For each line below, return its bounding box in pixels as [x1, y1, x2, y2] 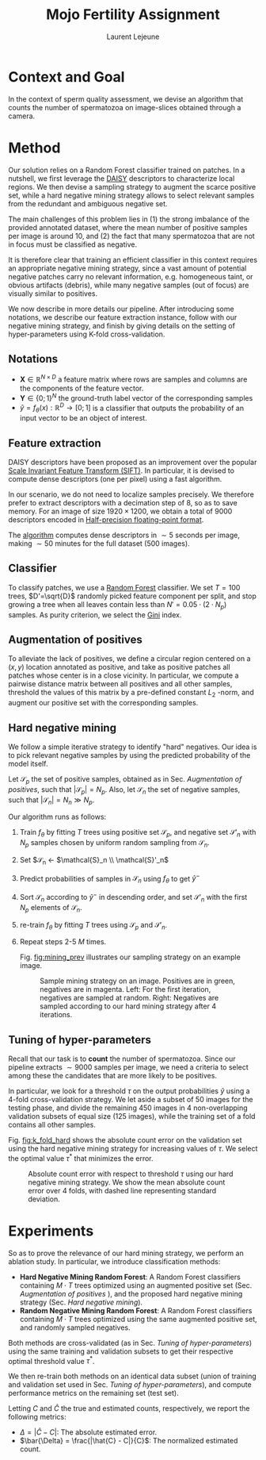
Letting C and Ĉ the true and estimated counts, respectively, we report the [8, 1404, 251, 1413]
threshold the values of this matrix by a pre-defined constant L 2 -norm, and [8, 688, 255, 699]
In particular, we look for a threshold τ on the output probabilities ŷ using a [8, 1086, 251, 1096]
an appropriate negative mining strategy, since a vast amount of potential [8, 263, 247, 273]
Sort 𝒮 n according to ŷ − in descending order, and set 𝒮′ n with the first [19, 891, 248, 904]
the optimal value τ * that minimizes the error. [8, 1152, 154, 1163]
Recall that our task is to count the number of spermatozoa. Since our [8, 1054, 236, 1064]
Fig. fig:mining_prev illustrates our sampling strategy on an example [19, 952, 241, 962]
